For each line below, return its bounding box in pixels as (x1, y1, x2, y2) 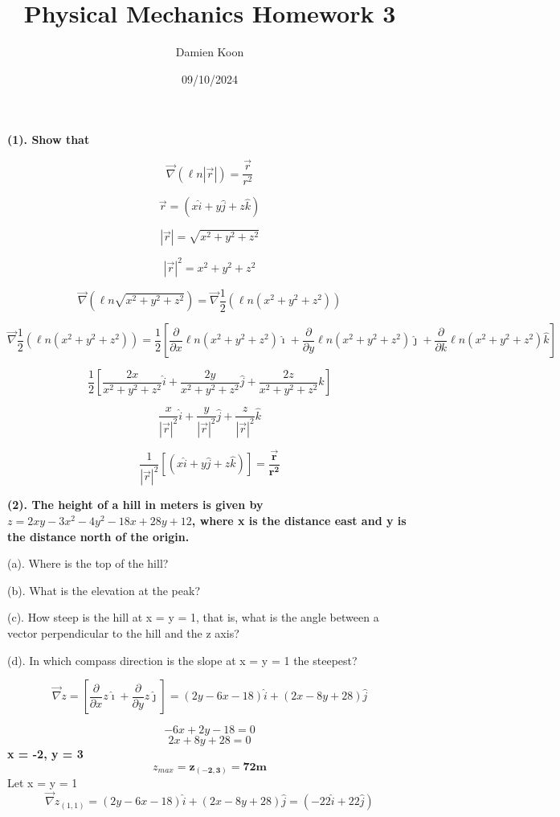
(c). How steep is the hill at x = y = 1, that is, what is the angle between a (7, 609, 379, 626)
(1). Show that (7, 131, 90, 148)
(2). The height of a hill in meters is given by (7, 496, 264, 513)
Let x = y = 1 (7, 774, 78, 791)
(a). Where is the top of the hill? (7, 555, 169, 572)
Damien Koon (175, 43, 244, 60)
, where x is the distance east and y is (191, 511, 407, 528)
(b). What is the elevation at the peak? (7, 581, 201, 598)
